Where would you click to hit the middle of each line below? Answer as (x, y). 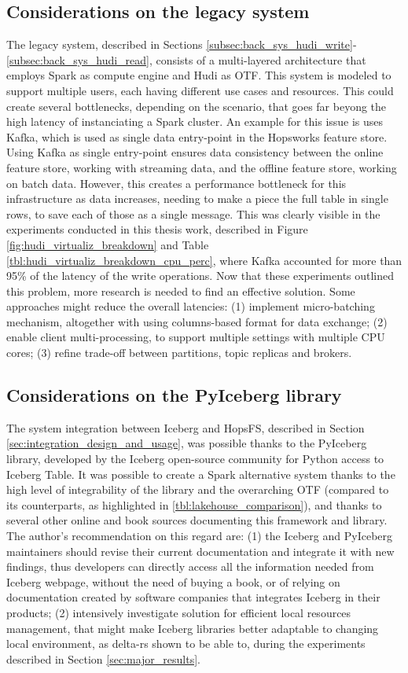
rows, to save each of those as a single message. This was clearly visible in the (193, 213)
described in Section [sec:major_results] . (104, 658)
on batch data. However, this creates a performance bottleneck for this (176, 183)
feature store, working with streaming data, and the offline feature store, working (202, 167)
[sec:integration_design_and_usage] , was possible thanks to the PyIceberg (187, 443)
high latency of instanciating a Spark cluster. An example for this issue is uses (195, 121)
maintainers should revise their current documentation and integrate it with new (200, 551)
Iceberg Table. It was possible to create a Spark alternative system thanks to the (201, 474)
